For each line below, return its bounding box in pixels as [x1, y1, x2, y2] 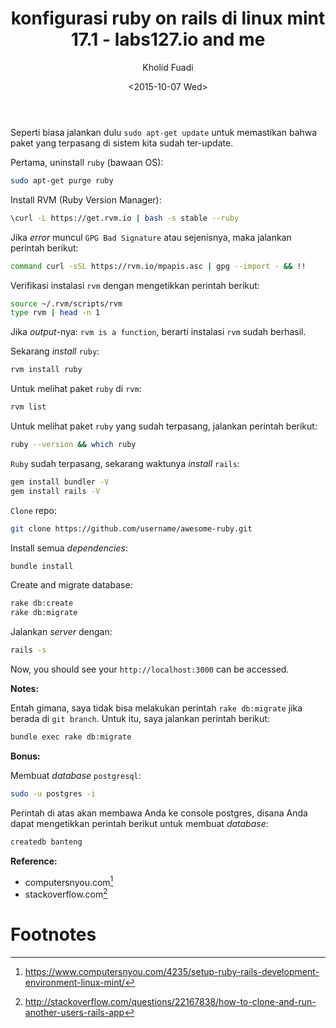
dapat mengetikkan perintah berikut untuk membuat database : [10, 817, 269, 829]
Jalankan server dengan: [10, 626, 113, 638]
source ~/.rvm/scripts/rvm [10, 298, 123, 309]
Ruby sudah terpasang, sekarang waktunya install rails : [10, 457, 240, 469]
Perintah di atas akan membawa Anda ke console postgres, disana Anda [10, 807, 308, 819]
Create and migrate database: [10, 579, 133, 591]
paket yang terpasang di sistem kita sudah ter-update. [10, 137, 234, 149]
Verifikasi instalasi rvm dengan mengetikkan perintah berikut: [10, 279, 260, 291]
